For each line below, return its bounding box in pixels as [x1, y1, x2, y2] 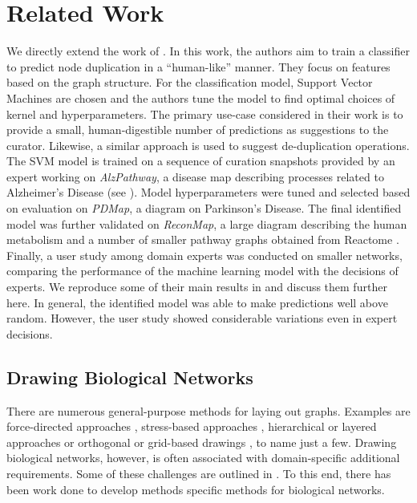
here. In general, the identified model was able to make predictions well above [6, 294, 388, 310]
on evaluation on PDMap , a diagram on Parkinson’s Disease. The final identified [6, 200, 402, 217]
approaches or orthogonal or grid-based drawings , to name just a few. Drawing [6, 433, 397, 450]
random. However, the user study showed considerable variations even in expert [6, 310, 398, 327]
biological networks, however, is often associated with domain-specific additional [6, 449, 400, 466]
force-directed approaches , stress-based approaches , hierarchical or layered [6, 418, 377, 435]
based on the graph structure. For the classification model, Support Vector [6, 74, 373, 91]
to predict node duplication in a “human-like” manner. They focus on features [6, 58, 391, 75]
